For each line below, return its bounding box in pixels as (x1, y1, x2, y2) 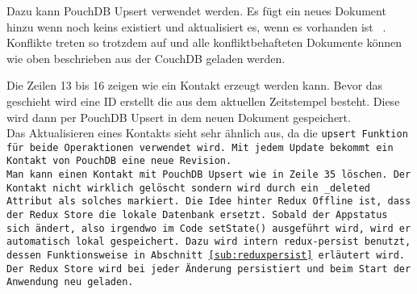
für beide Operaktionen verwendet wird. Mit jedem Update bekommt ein (6, 141, 394, 153)
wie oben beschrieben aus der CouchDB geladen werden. (6, 49, 286, 66)
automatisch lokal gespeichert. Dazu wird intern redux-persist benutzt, (6, 236, 411, 248)
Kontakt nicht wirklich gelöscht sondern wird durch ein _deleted (6, 182, 371, 194)
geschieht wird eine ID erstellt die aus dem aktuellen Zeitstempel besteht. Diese (6, 92, 400, 109)
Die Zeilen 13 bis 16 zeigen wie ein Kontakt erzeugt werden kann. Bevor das (6, 77, 383, 94)
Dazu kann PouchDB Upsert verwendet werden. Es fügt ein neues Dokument (6, 2, 386, 19)
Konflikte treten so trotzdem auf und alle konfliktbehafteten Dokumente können (6, 34, 402, 51)
